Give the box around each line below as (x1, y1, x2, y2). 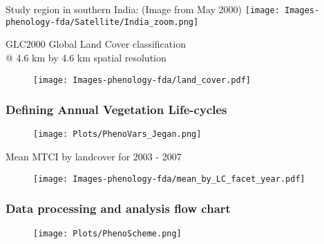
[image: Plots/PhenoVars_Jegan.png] (33, 129, 202, 140)
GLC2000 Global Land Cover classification (6, 37, 186, 51)
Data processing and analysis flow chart (6, 200, 231, 217)
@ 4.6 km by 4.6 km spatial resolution (6, 50, 166, 64)
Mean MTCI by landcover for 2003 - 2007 (6, 149, 182, 164)
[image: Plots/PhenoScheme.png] (33, 228, 182, 238)
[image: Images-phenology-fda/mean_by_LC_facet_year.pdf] (33, 173, 305, 184)
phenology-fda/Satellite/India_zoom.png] (6, 17, 199, 27)
